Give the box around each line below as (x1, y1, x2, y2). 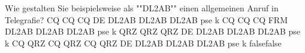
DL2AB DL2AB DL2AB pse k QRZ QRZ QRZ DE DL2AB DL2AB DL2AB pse (5, 25, 301, 38)
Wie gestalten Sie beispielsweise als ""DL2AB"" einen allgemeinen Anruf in (5, 2, 279, 14)
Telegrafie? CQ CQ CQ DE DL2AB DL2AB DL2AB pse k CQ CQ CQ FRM (5, 13, 288, 26)
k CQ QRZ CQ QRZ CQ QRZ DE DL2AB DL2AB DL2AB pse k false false (5, 36, 282, 49)
